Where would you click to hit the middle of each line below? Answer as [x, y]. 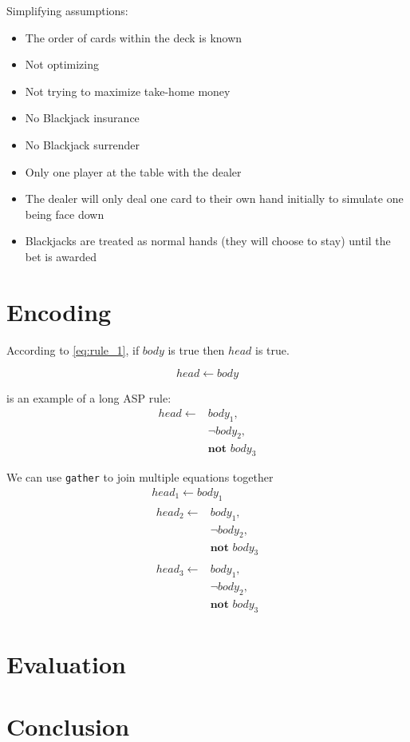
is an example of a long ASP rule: [89, 398]
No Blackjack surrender [82, 144]
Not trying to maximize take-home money [128, 91]
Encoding [59, 311]
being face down [65, 214]
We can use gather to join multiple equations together [140, 477]
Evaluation [66, 664]
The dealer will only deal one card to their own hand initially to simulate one [214, 198]
